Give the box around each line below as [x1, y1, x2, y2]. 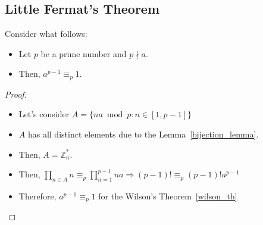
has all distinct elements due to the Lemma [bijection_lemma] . [27, 128, 259, 140]
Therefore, [18, 190, 57, 202]
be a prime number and [40, 47, 127, 60]
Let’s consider [18, 108, 70, 120]
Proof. [5, 87, 27, 100]
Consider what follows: [5, 27, 87, 40]
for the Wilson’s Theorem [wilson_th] [98, 190, 237, 202]
